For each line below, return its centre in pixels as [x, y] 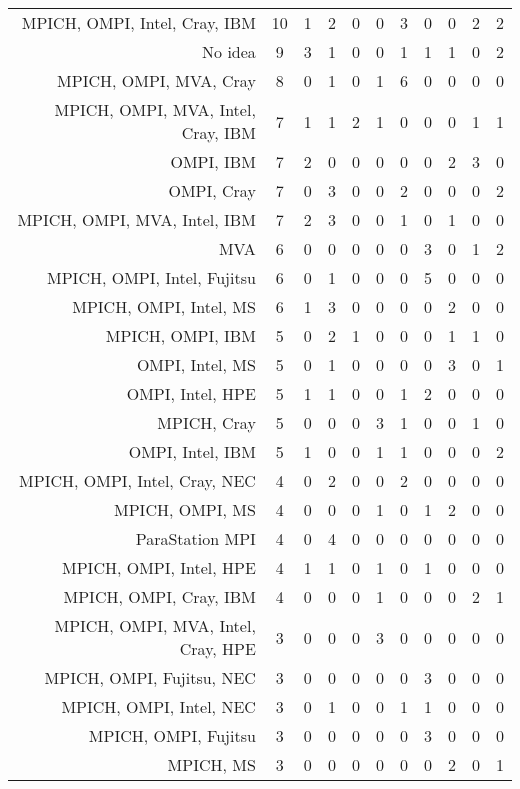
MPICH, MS [211, 764]
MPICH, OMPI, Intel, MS [164, 306]
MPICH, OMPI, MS [185, 509]
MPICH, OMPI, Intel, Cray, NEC [137, 480]
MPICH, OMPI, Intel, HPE [159, 567]
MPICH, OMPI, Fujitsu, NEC [150, 677]
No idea [229, 51]
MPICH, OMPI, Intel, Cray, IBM [138, 22]
